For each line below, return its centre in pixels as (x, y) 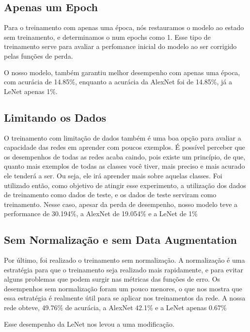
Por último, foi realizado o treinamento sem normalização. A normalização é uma (125, 260)
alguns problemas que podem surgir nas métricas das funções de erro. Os (112, 279)
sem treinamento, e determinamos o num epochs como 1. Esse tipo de (107, 37)
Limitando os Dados (55, 117)
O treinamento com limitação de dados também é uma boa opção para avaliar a (123, 137)
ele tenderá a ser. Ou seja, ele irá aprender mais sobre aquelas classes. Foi (113, 175)
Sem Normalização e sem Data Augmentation (120, 240)
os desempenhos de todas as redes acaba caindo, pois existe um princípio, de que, (125, 156)
